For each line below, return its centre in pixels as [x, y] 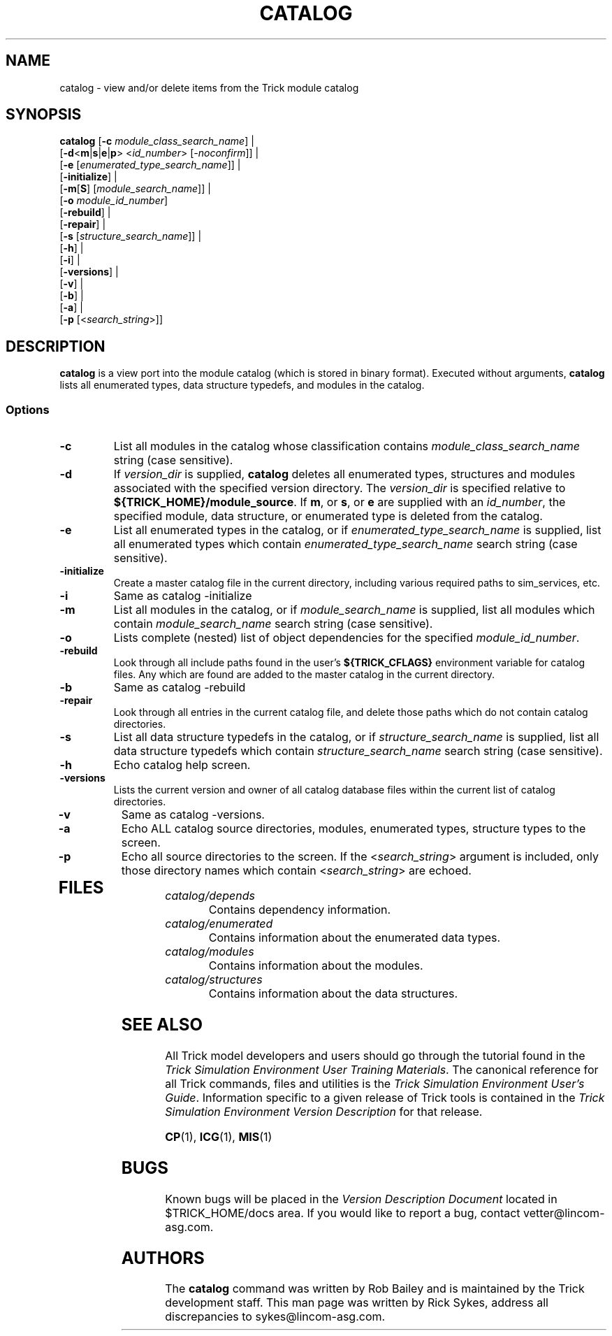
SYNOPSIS [44, 115]
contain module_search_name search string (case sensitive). [273, 624]
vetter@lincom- [564, 1213]
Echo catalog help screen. [182, 765]
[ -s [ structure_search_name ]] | [131, 236]
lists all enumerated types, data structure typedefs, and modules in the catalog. [242, 385]
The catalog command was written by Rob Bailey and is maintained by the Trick [375, 1289]
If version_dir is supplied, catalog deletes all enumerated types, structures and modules [344, 474]
